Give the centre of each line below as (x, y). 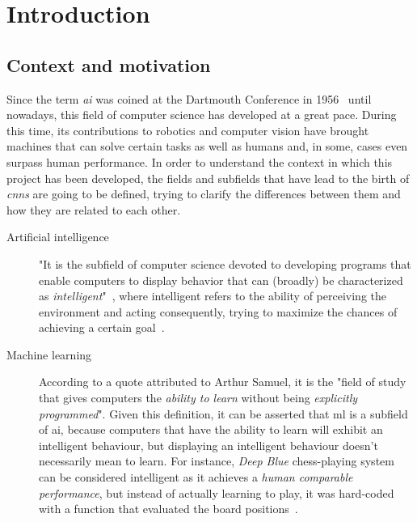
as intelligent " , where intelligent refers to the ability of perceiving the (213, 296)
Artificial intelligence (58, 237)
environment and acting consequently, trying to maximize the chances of (218, 311)
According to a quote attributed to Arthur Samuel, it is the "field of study (223, 382)
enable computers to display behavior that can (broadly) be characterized (221, 280)
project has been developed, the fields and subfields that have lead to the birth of (208, 178)
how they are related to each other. (94, 209)
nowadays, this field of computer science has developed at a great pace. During (202, 115)
